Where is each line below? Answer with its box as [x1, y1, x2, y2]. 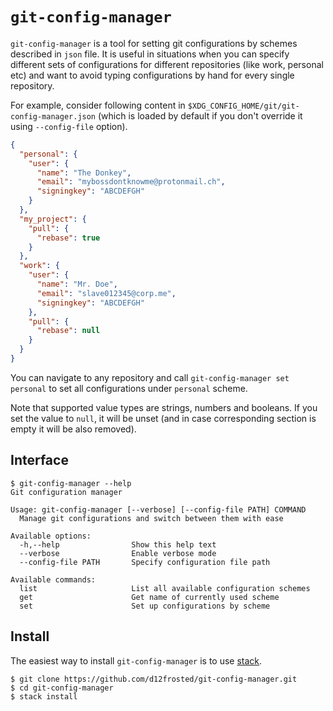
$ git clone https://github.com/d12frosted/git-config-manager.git [10, 674, 298, 684]
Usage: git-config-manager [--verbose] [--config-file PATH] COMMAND [10, 504, 307, 515]
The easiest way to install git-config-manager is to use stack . [10, 654, 263, 667]
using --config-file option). [10, 120, 128, 132]
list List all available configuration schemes [19, 583, 311, 593]
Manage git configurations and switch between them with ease [19, 513, 284, 523]
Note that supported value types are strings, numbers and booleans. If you [10, 401, 318, 413]
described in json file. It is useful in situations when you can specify [10, 48, 290, 60]
